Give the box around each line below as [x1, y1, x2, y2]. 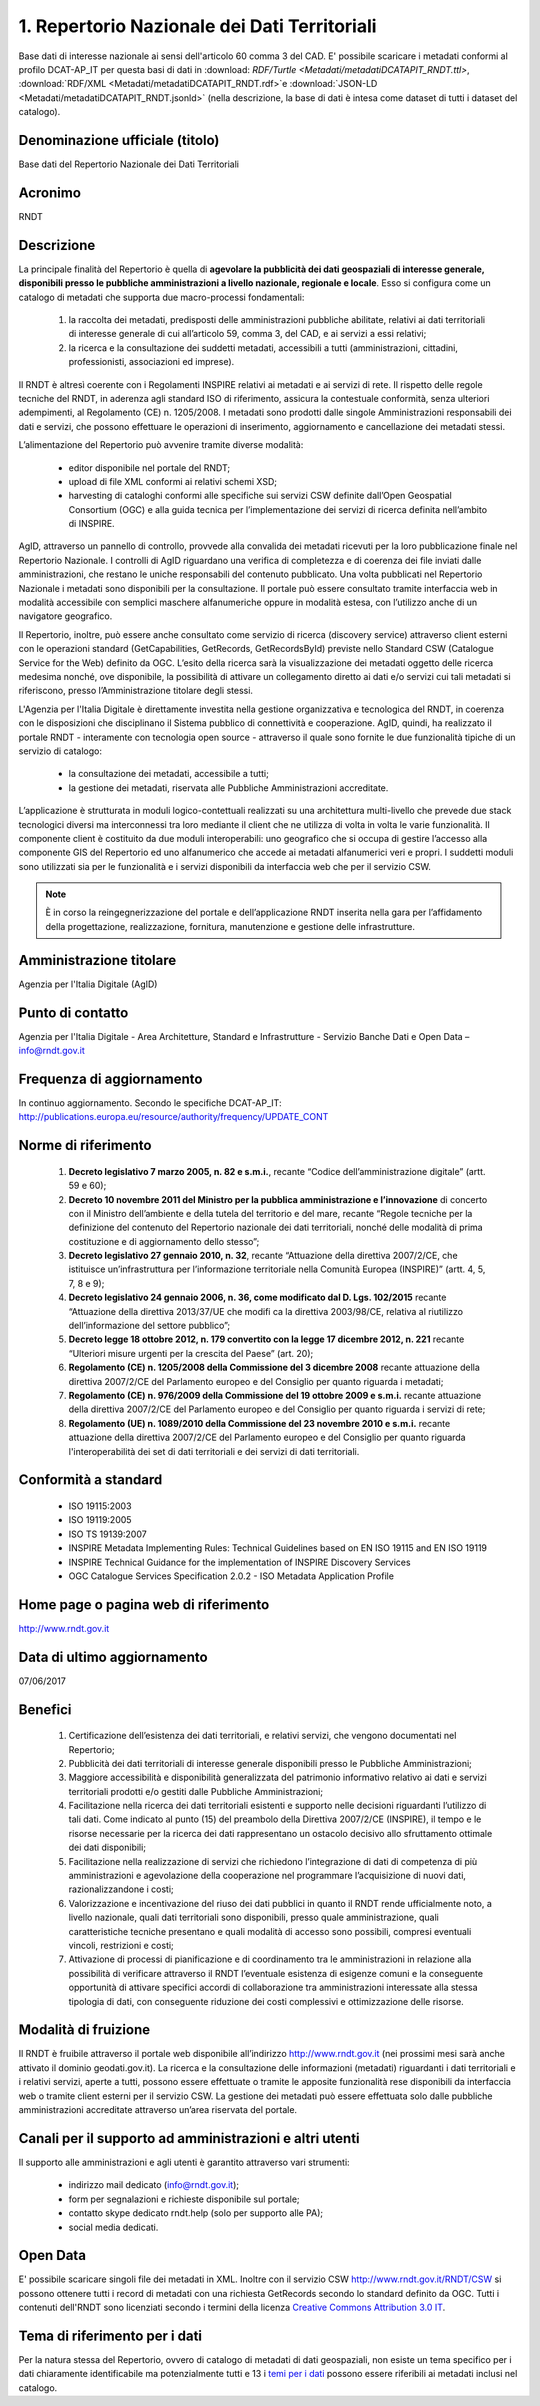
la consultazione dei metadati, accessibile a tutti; [68, 768, 269, 780]
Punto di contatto [18, 1004, 129, 1021]
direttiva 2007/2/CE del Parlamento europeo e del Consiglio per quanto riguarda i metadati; [68, 1375, 444, 1387]
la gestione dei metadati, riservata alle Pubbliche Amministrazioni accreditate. [68, 781, 389, 794]
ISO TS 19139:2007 [68, 1528, 147, 1540]
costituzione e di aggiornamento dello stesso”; [68, 1235, 260, 1247]
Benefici [18, 1701, 72, 1718]
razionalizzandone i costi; [68, 1883, 174, 1895]
